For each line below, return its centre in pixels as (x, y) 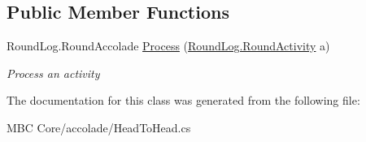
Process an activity (53, 73)
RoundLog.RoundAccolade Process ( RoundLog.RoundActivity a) (168, 46)
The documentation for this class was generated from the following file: (183, 100)
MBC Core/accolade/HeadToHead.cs (99, 127)
